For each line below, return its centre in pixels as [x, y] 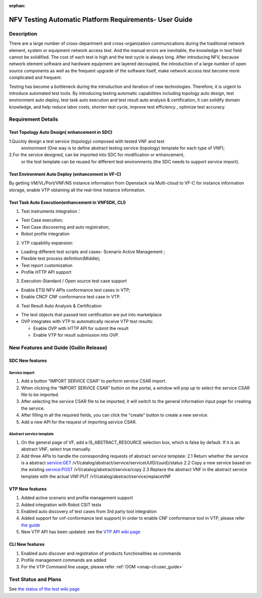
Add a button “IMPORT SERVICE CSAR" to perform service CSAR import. [94, 381]
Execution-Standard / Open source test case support [74, 281]
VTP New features [28, 489]
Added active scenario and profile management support [77, 498]
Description [23, 34]
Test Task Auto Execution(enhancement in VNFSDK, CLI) [67, 202]
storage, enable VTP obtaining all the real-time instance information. [77, 190]
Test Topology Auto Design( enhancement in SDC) [61, 132]
